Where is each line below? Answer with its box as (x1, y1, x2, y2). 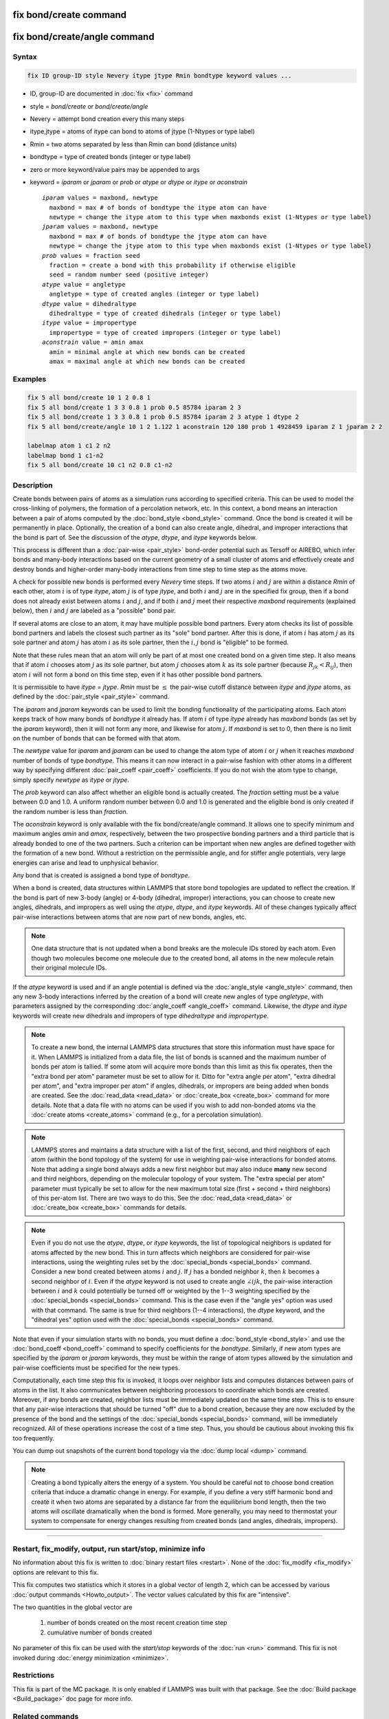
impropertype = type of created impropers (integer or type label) (49, 329, 282, 336)
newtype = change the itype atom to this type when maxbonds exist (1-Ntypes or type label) (49, 213, 373, 221)
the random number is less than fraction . (12, 807, 129, 815)
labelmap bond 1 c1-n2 (27, 451, 104, 459)
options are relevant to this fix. (12, 1568, 99, 1576)
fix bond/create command (12, 9, 127, 21)
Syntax (12, 52, 37, 62)
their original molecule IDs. (31, 963, 107, 972)
